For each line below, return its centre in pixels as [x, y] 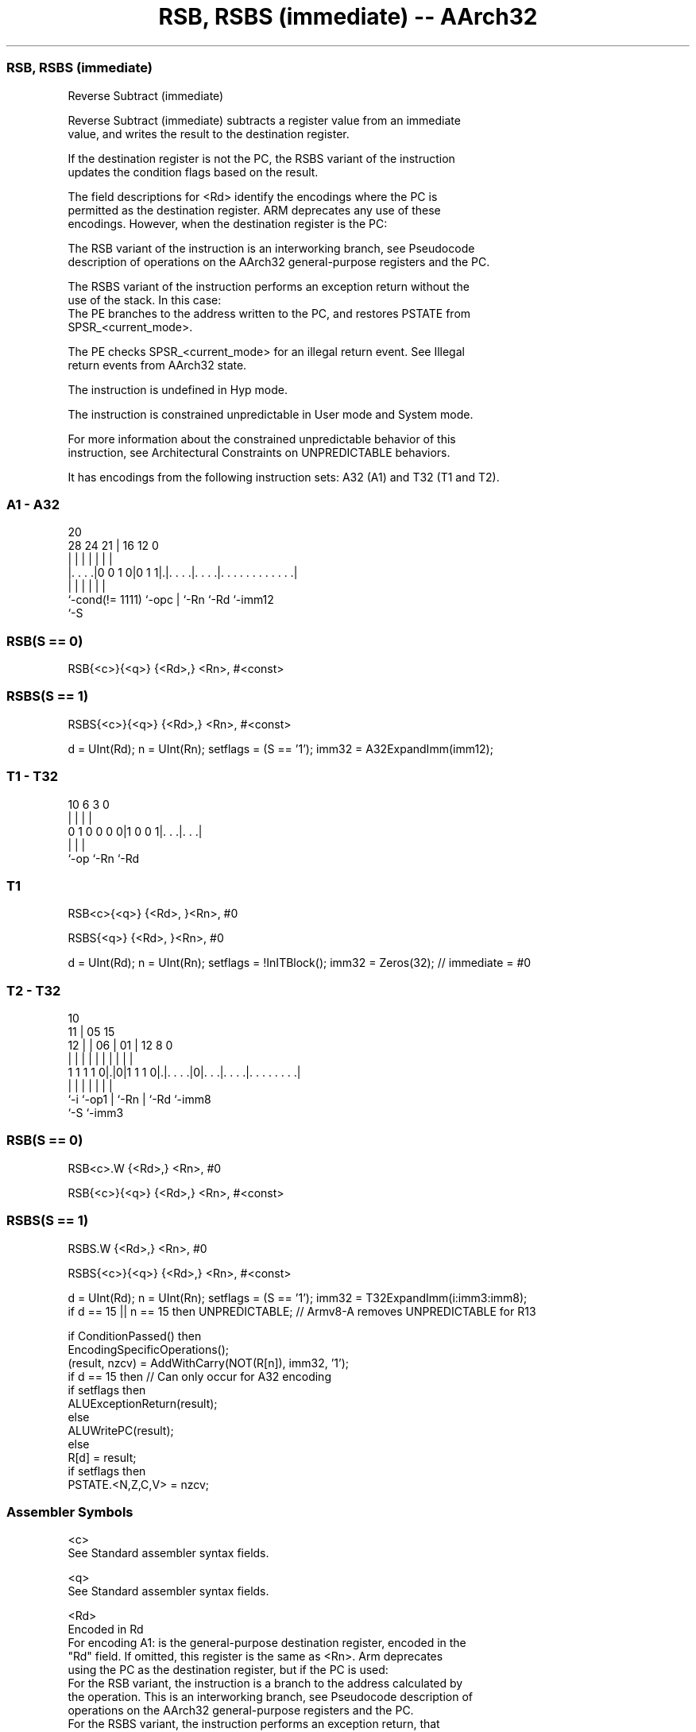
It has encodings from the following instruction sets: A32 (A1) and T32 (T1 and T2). [284, 477]
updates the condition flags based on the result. [193, 172]
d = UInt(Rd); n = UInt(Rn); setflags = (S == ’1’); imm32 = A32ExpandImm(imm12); [280, 748]
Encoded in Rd [106, 1630]
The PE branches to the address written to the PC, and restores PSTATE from [269, 313]
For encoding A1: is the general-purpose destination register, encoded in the [267, 1643]
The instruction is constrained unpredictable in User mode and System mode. [271, 414]
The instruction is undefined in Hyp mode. [178, 389]
